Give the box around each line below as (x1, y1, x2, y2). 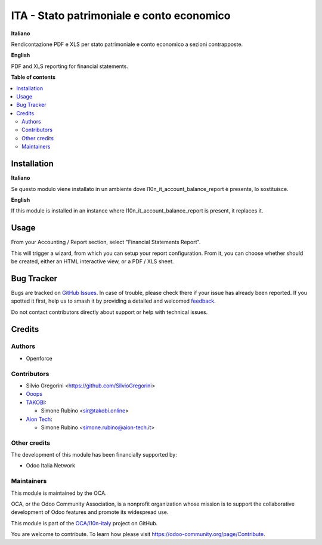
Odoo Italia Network (26, 462, 76, 469)
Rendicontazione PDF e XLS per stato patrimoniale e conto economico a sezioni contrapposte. (11, 41, 243, 48)
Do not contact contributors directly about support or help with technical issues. (11, 308, 208, 316)
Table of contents (11, 73, 56, 81)
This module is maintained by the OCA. (11, 489, 107, 497)
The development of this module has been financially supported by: (11, 451, 177, 458)
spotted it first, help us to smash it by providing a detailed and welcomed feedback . (11, 297, 216, 304)
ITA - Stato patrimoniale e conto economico (11, 9, 231, 22)
